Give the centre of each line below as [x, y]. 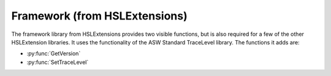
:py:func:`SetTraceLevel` [58, 62]
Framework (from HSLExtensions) [100, 16]
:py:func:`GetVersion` [54, 54]
